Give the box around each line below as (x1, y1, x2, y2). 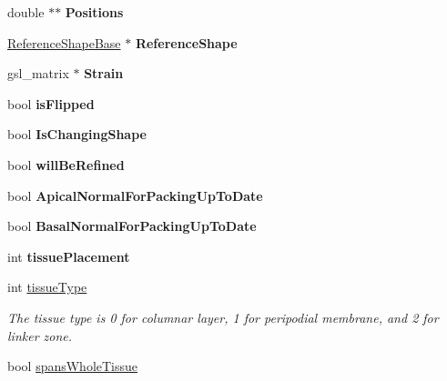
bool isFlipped (7, 94, 95, 113)
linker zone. (7, 326, 73, 345)
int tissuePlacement (7, 246, 130, 266)
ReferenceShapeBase (7, 33, 121, 52)
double (7, 3, 45, 21)
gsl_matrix (7, 64, 69, 83)
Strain (84, 64, 124, 83)
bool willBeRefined (7, 155, 125, 174)
